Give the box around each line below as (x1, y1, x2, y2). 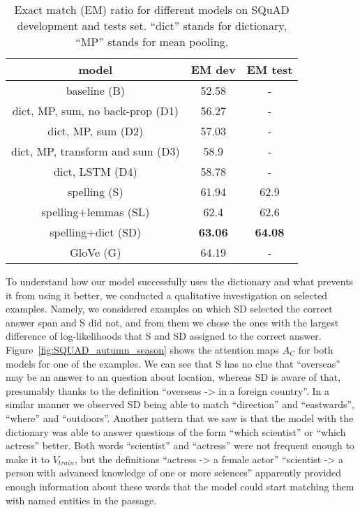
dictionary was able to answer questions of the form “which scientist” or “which (6, 424, 346, 439)
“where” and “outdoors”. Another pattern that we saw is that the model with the (6, 410, 354, 425)
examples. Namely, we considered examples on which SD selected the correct (6, 301, 333, 316)
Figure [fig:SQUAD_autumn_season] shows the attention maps (6, 342, 280, 356)
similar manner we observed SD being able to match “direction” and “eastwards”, (6, 397, 354, 412)
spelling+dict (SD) (50, 224, 142, 240)
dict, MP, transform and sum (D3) (11, 143, 180, 159)
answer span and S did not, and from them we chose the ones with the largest (6, 315, 339, 329)
